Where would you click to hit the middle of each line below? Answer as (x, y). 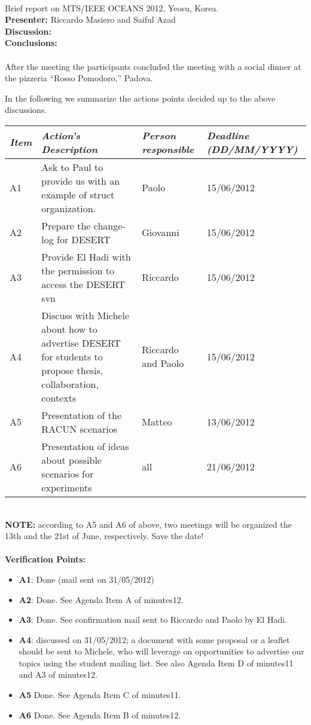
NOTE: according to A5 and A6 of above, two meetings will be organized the (148, 524)
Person (159, 135)
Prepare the (66, 225)
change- (109, 225)
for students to (72, 356)
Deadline (228, 135)
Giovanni (161, 233)
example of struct (78, 194)
